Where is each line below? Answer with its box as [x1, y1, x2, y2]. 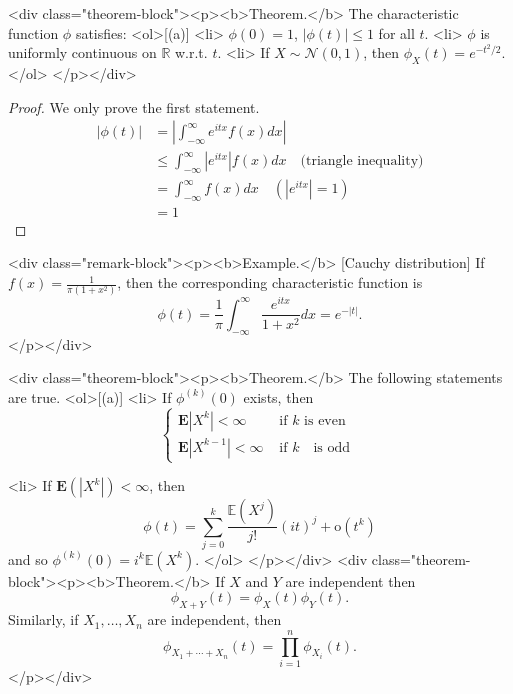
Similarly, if [8, 609, 79, 630]
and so [8, 548, 48, 569]
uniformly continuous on [8, 42, 157, 63]
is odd [313, 440, 351, 455]
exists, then [243, 386, 314, 407]
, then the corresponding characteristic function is [117, 272, 423, 293]
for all [378, 22, 415, 43]
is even [304, 413, 346, 428]
